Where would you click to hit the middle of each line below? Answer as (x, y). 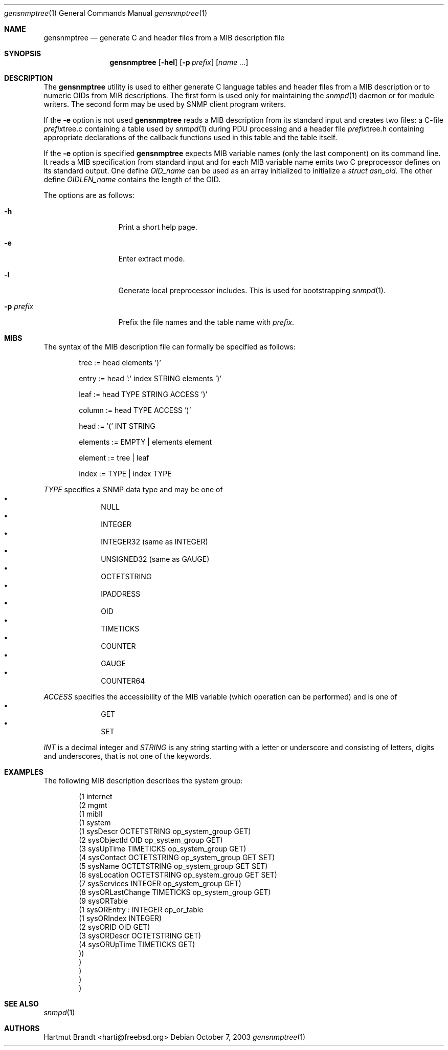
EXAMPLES (24, 772)
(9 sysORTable (104, 901)
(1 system (95, 823)
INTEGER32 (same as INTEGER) (154, 542)
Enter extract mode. (152, 259)
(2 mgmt (93, 805)
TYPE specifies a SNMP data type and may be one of (133, 489)
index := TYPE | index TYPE (125, 474)
